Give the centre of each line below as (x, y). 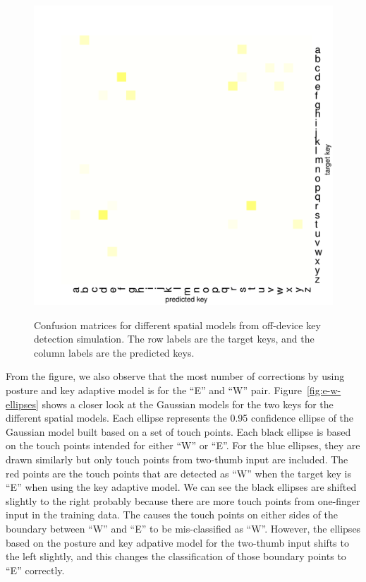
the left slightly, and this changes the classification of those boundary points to (176, 556)
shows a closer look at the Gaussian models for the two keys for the (188, 404)
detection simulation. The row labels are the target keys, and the (174, 339)
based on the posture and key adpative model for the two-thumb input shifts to (177, 542)
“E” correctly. (35, 570)
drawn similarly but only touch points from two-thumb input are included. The (177, 459)
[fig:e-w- (324, 390)
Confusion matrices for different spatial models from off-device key (177, 325)
